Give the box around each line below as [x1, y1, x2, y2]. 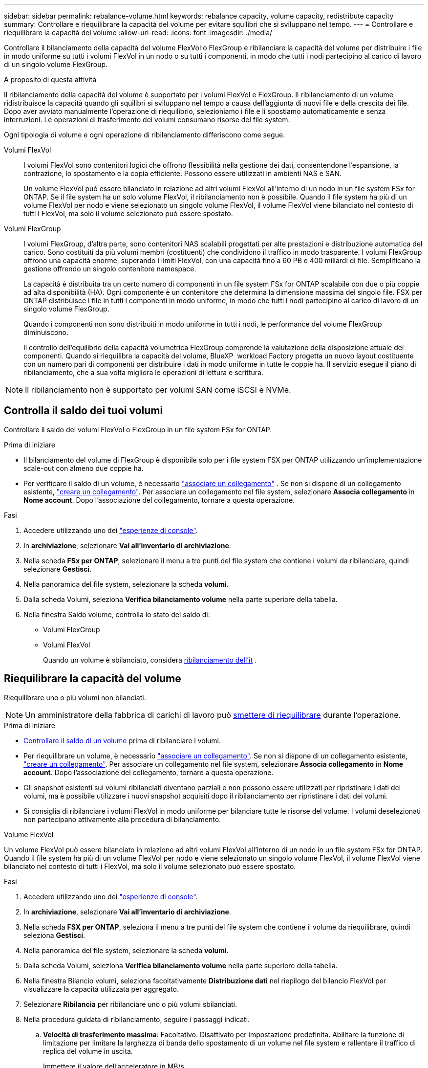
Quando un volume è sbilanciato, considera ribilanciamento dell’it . [43, 655, 257, 664]
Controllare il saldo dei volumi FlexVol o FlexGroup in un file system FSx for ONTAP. [4, 425, 272, 434]
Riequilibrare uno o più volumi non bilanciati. [4, 693, 146, 702]
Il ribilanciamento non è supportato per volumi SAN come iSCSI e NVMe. [25, 385, 291, 395]
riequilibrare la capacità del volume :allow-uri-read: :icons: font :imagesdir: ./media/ [4, 28, 273, 37]
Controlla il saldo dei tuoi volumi [4, 404, 163, 417]
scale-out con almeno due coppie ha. [23, 464, 144, 472]
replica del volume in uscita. [43, 1046, 133, 1055]
